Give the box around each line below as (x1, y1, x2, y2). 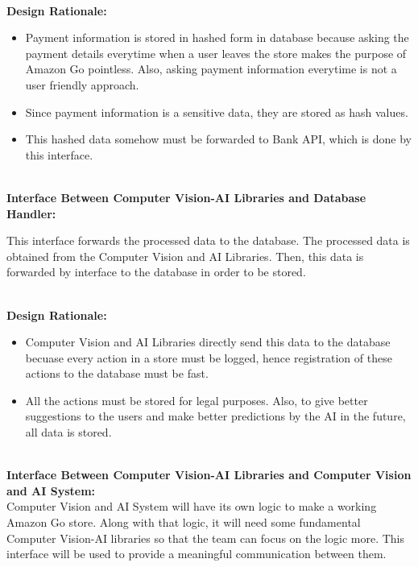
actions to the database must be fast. (25, 365, 209, 382)
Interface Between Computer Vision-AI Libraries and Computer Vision (6, 466, 412, 483)
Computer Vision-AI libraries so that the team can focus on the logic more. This (6, 529, 405, 546)
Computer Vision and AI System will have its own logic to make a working (6, 498, 377, 515)
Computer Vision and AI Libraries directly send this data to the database (25, 333, 391, 350)
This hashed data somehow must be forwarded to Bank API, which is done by (25, 130, 412, 147)
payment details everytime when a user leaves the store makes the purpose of (25, 44, 407, 61)
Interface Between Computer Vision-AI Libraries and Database (6, 188, 366, 205)
